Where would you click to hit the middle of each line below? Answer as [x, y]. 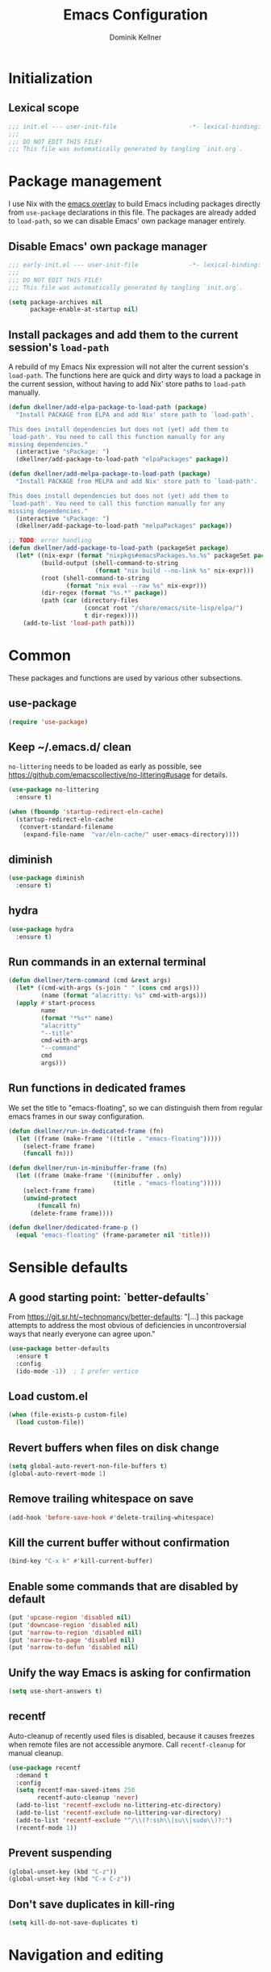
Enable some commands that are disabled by [123, 1587]
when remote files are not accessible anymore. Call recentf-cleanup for [127, 1744]
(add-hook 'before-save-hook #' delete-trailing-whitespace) [112, 1518]
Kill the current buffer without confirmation [119, 1542]
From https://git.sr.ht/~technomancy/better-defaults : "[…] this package [126, 1317]
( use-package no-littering [54, 790]
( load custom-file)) [50, 1422]
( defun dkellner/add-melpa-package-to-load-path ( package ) [110, 474]
